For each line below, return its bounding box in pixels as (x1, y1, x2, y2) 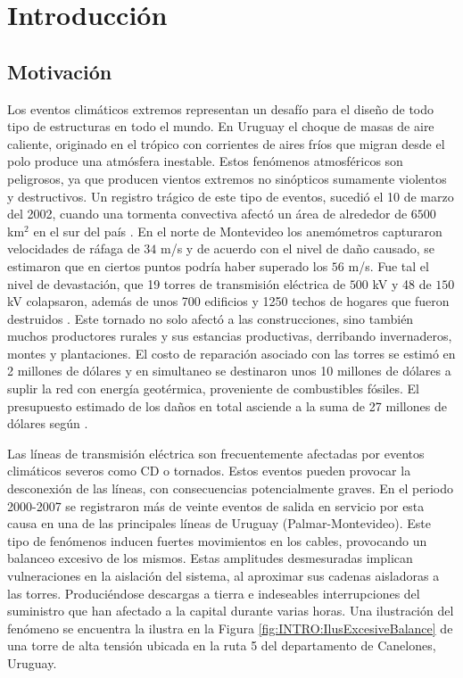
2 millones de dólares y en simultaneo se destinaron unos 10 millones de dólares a (7, 361, 451, 380)
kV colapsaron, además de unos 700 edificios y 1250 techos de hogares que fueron (7, 292, 450, 310)
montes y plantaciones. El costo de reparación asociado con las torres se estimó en (7, 343, 456, 362)
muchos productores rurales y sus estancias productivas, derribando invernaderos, (7, 327, 452, 345)
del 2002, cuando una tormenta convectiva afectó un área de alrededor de (7, 204, 408, 223)
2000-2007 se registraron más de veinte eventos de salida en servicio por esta (7, 496, 425, 515)
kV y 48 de (372, 274, 432, 293)
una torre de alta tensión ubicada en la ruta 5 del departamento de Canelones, (7, 636, 436, 655)
